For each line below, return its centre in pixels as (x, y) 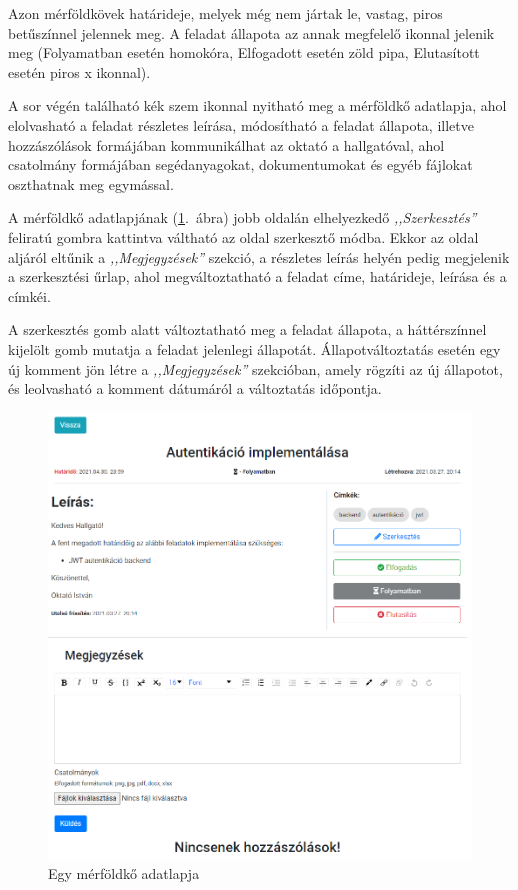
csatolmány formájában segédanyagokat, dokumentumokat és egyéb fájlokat (240, 164)
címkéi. (29, 295)
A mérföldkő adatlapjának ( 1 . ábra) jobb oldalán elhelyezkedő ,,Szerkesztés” (242, 217)
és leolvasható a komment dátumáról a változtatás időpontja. (195, 388)
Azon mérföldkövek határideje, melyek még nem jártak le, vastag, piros (225, 13)
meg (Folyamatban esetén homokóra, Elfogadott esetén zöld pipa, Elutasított (244, 52)
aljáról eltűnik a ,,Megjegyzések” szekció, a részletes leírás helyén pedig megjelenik (259, 256)
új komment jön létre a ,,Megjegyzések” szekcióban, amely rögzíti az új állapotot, (255, 368)
